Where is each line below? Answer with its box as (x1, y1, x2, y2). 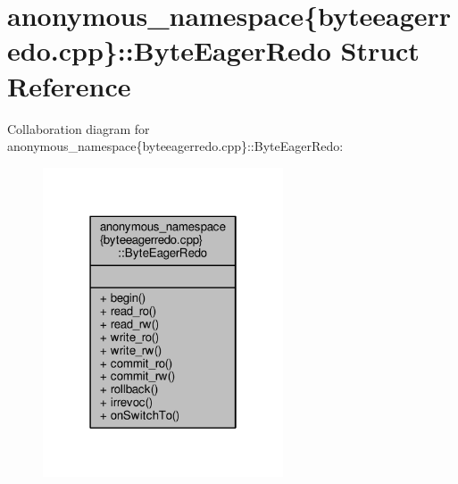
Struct (340, 32, 420, 69)
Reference (7, 67, 131, 104)
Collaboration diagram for (7, 119, 150, 138)
